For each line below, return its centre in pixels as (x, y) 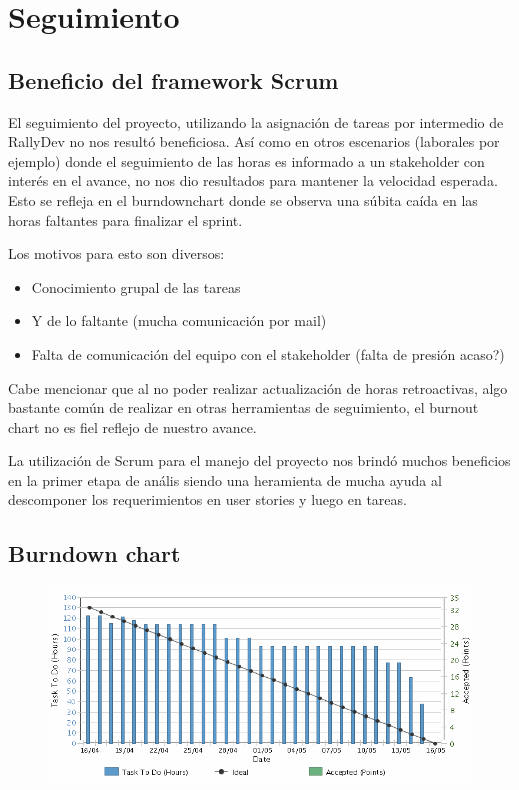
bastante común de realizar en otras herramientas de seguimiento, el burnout (243, 407)
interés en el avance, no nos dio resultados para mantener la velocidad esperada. (253, 180)
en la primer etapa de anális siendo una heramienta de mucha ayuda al (225, 479)
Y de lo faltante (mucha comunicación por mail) (179, 320)
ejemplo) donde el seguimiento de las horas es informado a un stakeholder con (246, 160)
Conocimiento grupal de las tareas (136, 286)
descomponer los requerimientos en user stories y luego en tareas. (207, 499)
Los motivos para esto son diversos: (116, 253)
